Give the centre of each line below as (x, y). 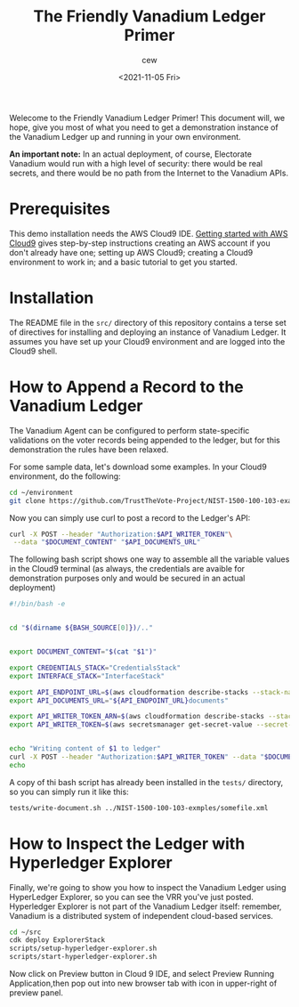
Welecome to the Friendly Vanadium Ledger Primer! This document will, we (147, 118)
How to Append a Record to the (126, 387)
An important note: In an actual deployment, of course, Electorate (130, 154)
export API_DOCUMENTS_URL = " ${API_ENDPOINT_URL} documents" (119, 701)
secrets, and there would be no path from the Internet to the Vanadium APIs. (149, 173)
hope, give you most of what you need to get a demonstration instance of (144, 127)
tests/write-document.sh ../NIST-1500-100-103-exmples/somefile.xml (139, 808)
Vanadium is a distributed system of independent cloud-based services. (141, 915)
